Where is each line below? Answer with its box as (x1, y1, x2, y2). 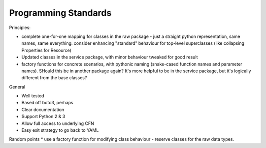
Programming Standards (9, 7, 112, 18)
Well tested (21, 93, 44, 99)
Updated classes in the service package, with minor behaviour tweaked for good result (21, 54, 198, 60)
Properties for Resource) (21, 47, 71, 53)
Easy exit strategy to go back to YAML (21, 127, 99, 133)
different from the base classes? (21, 75, 87, 81)
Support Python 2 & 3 (21, 114, 66, 119)
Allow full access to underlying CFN (21, 120, 94, 126)
